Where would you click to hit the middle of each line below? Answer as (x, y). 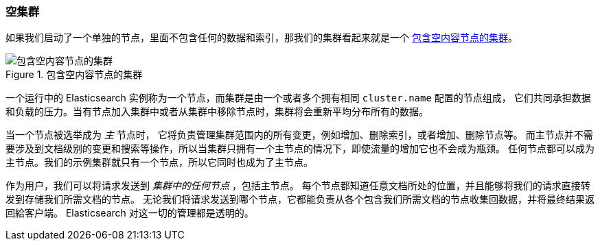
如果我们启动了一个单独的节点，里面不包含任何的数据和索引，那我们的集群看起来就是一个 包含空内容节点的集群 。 (262, 38)
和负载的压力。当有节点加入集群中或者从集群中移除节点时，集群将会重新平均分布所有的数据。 (217, 112)
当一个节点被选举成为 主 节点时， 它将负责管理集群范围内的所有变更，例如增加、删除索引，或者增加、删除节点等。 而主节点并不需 (299, 135)
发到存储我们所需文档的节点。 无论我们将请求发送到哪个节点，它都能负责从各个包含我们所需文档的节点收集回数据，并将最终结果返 (300, 199)
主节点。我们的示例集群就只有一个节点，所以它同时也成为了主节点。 (159, 162)
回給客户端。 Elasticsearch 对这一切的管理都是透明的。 (130, 213)
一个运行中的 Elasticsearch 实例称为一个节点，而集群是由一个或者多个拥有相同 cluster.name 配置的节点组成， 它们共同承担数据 (298, 98)
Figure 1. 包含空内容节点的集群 (74, 75)
